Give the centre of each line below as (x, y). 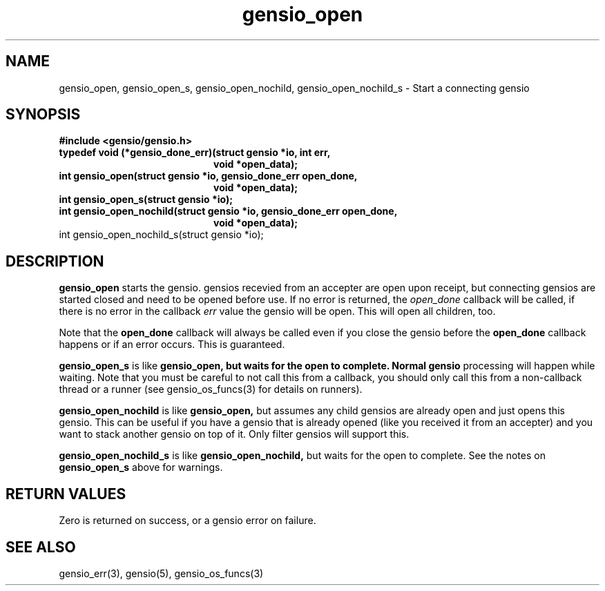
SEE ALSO (41, 547)
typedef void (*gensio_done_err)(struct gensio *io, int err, (195, 153)
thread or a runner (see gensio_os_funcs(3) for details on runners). (211, 389)
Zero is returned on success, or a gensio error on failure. (188, 521)
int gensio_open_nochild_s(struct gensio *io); (161, 235)
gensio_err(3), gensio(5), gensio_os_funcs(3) (161, 573)
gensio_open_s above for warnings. (141, 467)
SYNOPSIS (43, 115)
